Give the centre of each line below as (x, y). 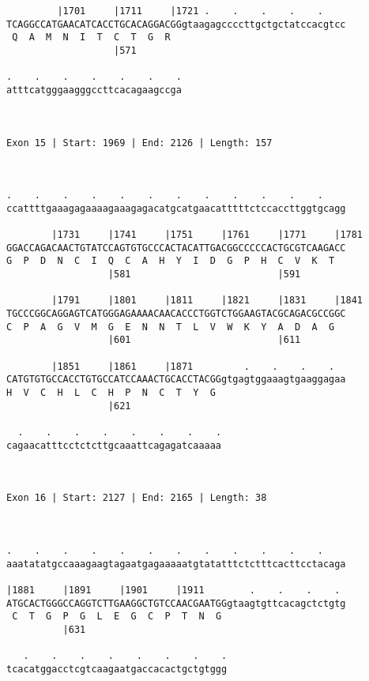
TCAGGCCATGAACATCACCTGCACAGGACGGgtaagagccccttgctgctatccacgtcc (176, 24)
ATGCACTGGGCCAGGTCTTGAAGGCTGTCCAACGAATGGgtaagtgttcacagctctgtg (176, 603)
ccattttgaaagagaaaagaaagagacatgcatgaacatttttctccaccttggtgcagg (176, 208)
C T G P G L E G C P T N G (117, 617)
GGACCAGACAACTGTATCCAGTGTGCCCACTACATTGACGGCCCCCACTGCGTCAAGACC (176, 248)
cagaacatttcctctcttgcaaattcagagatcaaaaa (114, 445)
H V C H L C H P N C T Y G (111, 393)
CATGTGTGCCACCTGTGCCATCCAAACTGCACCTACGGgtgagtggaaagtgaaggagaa (176, 380)
